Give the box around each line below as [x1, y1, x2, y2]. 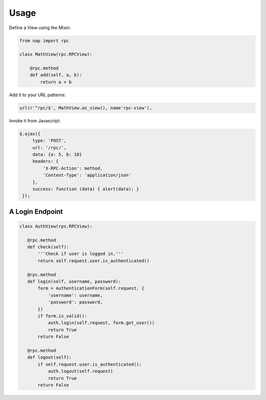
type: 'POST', [32, 138, 66, 144]
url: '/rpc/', [32, 145, 66, 150]
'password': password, [48, 299, 103, 305]
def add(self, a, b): [30, 72, 82, 78]
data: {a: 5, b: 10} [32, 151, 82, 157]
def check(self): [27, 244, 69, 250]
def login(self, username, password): [27, 279, 121, 285]
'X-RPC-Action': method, [42, 165, 103, 171]
